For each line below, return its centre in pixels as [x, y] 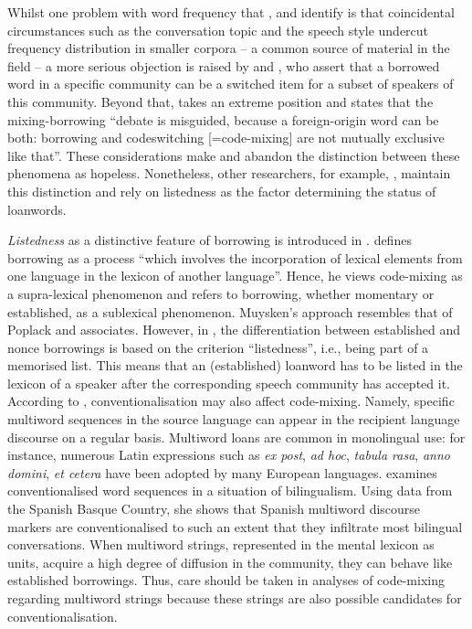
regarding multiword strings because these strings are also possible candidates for [235, 598]
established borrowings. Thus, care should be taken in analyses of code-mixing [226, 580]
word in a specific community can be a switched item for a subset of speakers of [231, 84]
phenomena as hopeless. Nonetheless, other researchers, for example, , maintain [229, 173]
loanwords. [37, 209]
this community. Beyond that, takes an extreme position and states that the [220, 101]
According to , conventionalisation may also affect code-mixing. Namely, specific [231, 401]
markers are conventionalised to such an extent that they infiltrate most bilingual [235, 526]
